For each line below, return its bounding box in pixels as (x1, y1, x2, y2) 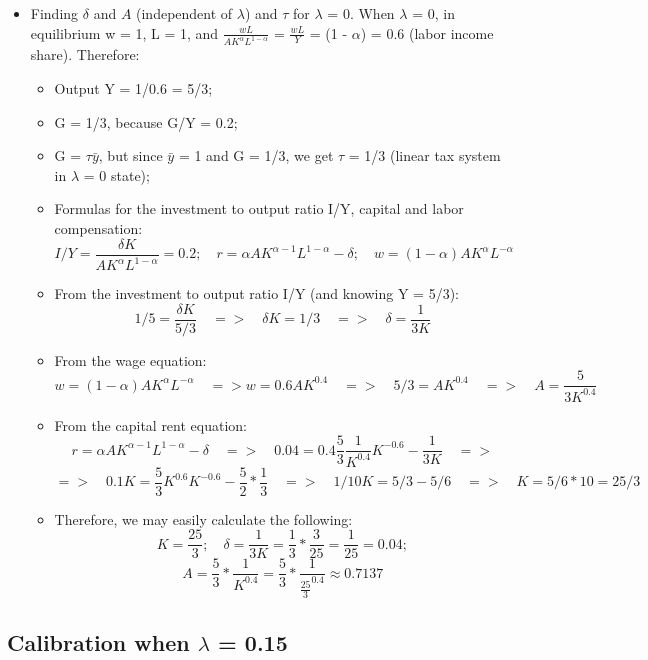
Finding (30, 3, 79, 23)
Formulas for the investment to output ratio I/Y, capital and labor (54, 198, 464, 219)
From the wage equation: (54, 349, 207, 370)
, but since (98, 145, 163, 166)
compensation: (54, 218, 143, 239)
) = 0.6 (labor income (360, 22, 494, 43)
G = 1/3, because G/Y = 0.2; (54, 111, 238, 132)
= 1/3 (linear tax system (348, 145, 501, 166)
